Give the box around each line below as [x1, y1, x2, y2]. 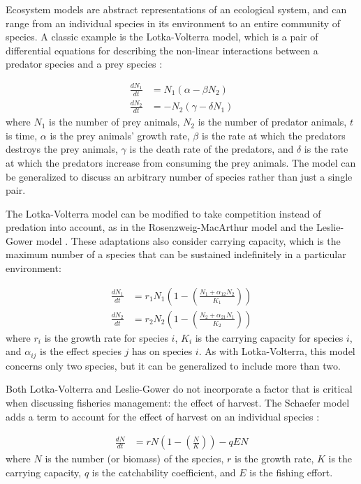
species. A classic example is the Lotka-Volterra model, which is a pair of [6, 29, 318, 44]
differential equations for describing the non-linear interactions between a [6, 43, 318, 57]
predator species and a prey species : [6, 56, 163, 71]
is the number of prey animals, [49, 114, 180, 129]
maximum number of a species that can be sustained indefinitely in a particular [6, 247, 346, 262]
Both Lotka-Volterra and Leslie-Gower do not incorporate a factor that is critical [6, 381, 353, 396]
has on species [132, 344, 193, 358]
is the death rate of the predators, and [129, 142, 294, 156]
